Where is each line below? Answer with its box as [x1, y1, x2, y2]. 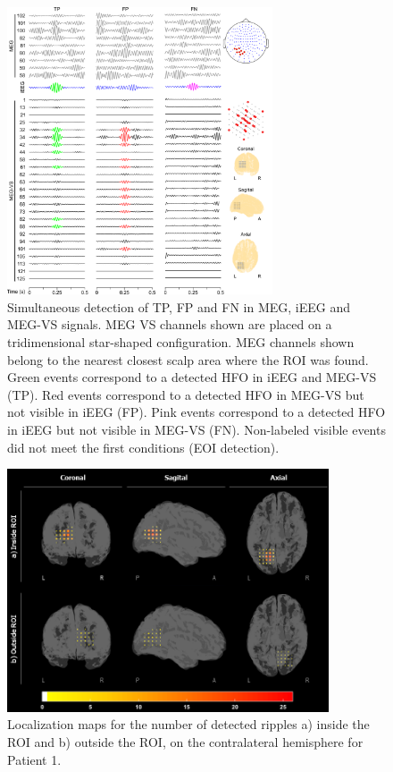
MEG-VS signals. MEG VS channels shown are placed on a [7, 315, 332, 334]
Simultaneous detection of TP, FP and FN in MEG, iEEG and [7, 297, 350, 316]
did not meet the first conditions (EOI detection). [7, 437, 280, 456]
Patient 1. [7, 750, 62, 768]
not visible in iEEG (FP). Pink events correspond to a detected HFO [7, 403, 386, 421]
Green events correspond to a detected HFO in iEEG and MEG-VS [7, 368, 377, 386]
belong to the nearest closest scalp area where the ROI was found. [7, 350, 369, 369]
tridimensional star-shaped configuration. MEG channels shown [7, 333, 355, 352]
